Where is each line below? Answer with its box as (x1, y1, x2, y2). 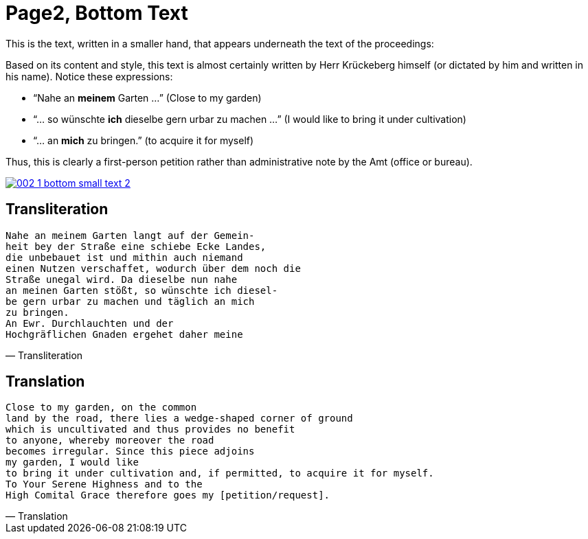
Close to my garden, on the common (5, 402, 197, 413)
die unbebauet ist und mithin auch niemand (5, 251, 243, 263)
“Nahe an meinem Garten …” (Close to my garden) (33, 91, 262, 104)
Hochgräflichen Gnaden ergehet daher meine (5, 328, 243, 340)
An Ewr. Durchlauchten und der (5, 317, 174, 329)
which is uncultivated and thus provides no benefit (5, 424, 295, 435)
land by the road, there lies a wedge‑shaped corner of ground (5, 413, 353, 424)
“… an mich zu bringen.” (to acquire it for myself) (33, 134, 254, 146)
